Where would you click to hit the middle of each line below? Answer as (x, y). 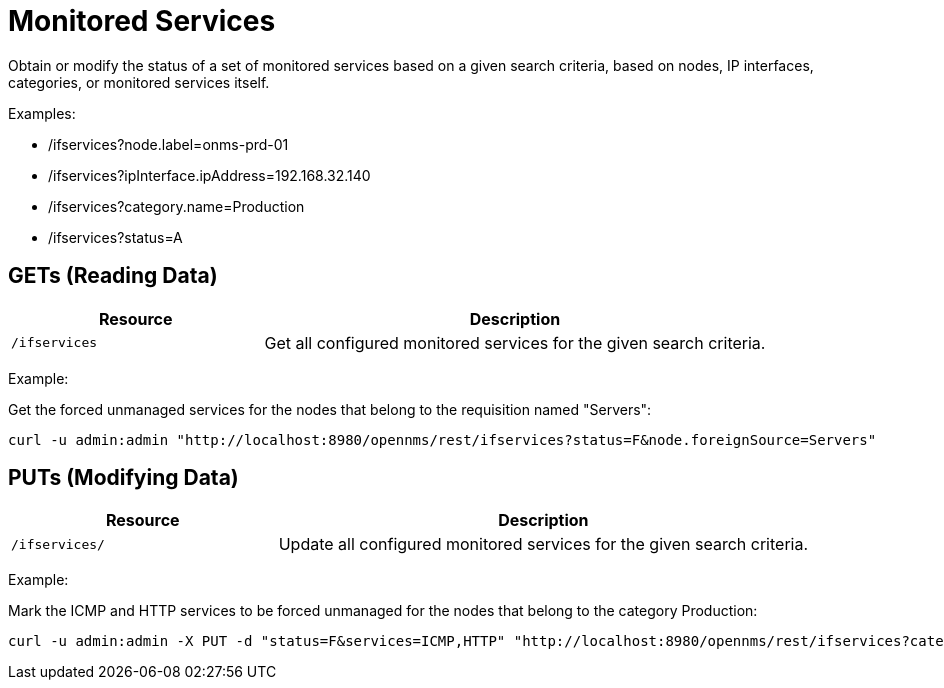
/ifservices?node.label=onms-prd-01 (168, 144)
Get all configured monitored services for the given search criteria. (515, 342)
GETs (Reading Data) (113, 276)
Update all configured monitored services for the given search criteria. (543, 544)
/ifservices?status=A (115, 237)
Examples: (42, 113)
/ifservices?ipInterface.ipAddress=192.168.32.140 (209, 175)
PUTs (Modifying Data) (123, 478)
